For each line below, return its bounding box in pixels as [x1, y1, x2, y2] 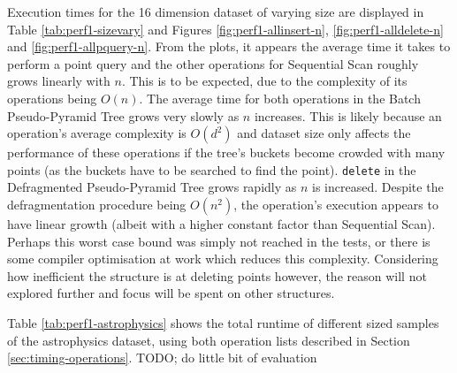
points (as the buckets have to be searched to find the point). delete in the [7, 160, 416, 179]
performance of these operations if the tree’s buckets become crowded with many [7, 143, 446, 162]
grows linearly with [7, 72, 110, 90]
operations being [7, 88, 97, 107]
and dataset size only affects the [237, 124, 411, 142]
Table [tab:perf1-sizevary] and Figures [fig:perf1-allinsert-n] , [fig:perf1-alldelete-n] [7, 19, 444, 38]
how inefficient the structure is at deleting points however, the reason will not [7, 266, 427, 285]
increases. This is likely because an [254, 106, 442, 125]
